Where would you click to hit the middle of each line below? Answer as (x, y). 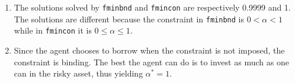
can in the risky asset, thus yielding (78, 73)
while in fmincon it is (53, 30)
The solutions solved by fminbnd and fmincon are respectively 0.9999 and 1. (152, 7)
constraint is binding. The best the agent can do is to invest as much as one (151, 62)
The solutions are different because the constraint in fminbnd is (129, 19)
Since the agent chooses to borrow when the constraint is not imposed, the (149, 50)
